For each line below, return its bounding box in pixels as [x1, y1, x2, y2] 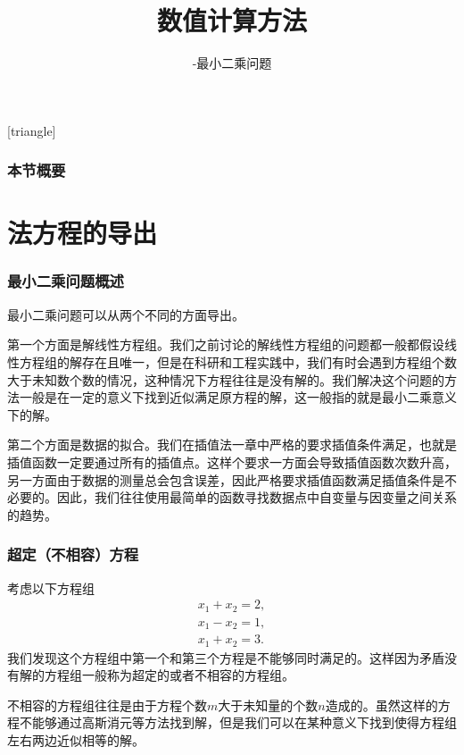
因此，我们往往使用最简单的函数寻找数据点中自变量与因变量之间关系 [56, 488, 457, 507]
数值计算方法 [156, 2, 307, 38]
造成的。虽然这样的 [325, 695, 438, 714]
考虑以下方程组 [7, 578, 95, 597]
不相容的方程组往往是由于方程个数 [7, 695, 207, 714]
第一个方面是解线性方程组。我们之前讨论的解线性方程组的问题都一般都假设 [7, 335, 444, 354]
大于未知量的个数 [218, 695, 319, 714]
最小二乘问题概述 [7, 270, 124, 292]
